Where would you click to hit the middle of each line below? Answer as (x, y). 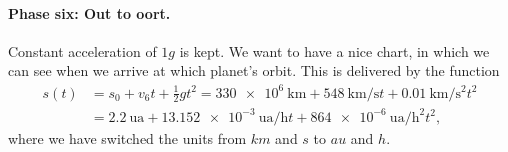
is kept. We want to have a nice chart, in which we (334, 50)
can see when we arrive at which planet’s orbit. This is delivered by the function (254, 70)
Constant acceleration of (82, 50)
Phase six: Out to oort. (89, 12)
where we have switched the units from (127, 137)
